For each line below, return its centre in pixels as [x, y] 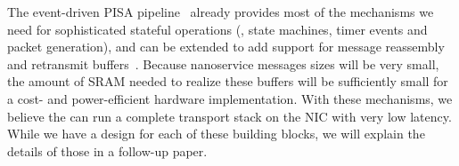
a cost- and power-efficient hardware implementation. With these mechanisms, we [230, 98]
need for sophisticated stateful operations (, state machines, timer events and [217, 29]
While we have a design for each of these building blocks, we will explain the [216, 134]
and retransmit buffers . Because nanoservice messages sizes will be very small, [223, 63]
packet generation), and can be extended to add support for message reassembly [226, 47]
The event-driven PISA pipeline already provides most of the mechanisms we [221, 12]
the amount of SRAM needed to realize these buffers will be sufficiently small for [228, 81]
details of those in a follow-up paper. [107, 150]
